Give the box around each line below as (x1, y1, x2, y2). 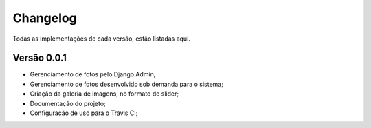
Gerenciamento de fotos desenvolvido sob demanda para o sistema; (30, 80, 223, 88)
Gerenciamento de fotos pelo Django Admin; (30, 70, 156, 78)
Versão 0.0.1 (12, 52, 67, 64)
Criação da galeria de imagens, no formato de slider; (30, 89, 179, 98)
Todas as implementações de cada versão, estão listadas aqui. (12, 34, 190, 43)
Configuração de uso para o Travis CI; (30, 109, 138, 117)
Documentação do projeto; (30, 99, 106, 107)
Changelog (12, 10, 77, 25)
